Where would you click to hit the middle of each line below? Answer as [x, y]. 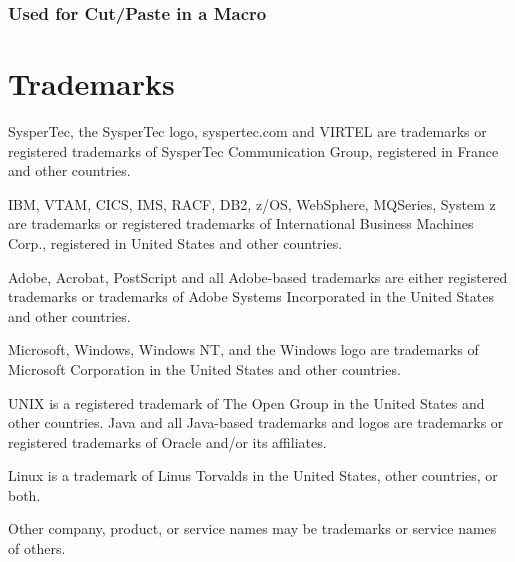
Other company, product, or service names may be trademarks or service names [252, 528]
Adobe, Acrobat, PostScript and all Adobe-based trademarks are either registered [258, 276]
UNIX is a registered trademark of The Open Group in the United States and [246, 402]
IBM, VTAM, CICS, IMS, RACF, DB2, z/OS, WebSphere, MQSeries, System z [252, 203]
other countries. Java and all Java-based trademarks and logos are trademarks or [256, 422]
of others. [37, 548]
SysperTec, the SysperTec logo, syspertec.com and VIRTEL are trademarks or [247, 130]
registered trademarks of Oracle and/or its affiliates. [167, 441]
